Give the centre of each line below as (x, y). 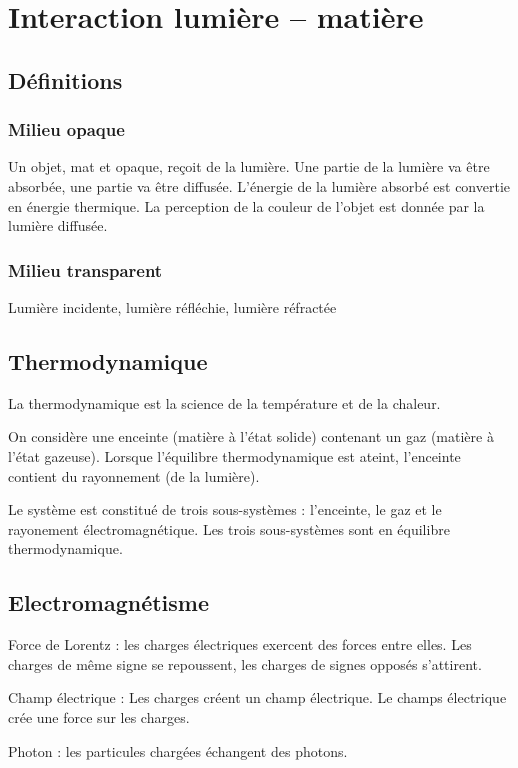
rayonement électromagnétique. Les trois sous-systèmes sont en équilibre (229, 528)
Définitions (65, 79)
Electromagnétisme (109, 602)
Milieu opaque (66, 129)
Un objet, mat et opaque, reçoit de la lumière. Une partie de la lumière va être (249, 166)
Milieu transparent (85, 269)
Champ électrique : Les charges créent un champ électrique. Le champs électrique (257, 697)
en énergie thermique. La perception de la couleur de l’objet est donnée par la (246, 205)
